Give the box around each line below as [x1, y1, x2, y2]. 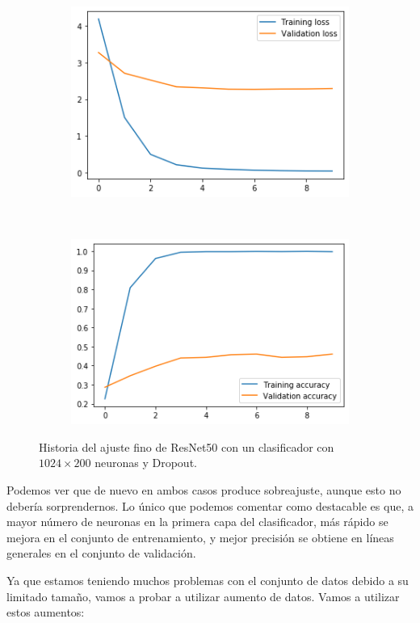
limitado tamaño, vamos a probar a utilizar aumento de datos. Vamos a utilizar [6, 587, 400, 604]
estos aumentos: [6, 604, 85, 621]
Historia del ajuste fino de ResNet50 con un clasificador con [39, 438, 334, 455]
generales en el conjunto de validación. [6, 545, 196, 562]
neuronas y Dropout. [94, 454, 197, 471]
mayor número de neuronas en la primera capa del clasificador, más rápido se [6, 513, 388, 530]
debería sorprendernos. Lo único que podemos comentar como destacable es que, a [6, 497, 414, 514]
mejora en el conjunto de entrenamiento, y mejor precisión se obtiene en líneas [6, 528, 394, 545]
